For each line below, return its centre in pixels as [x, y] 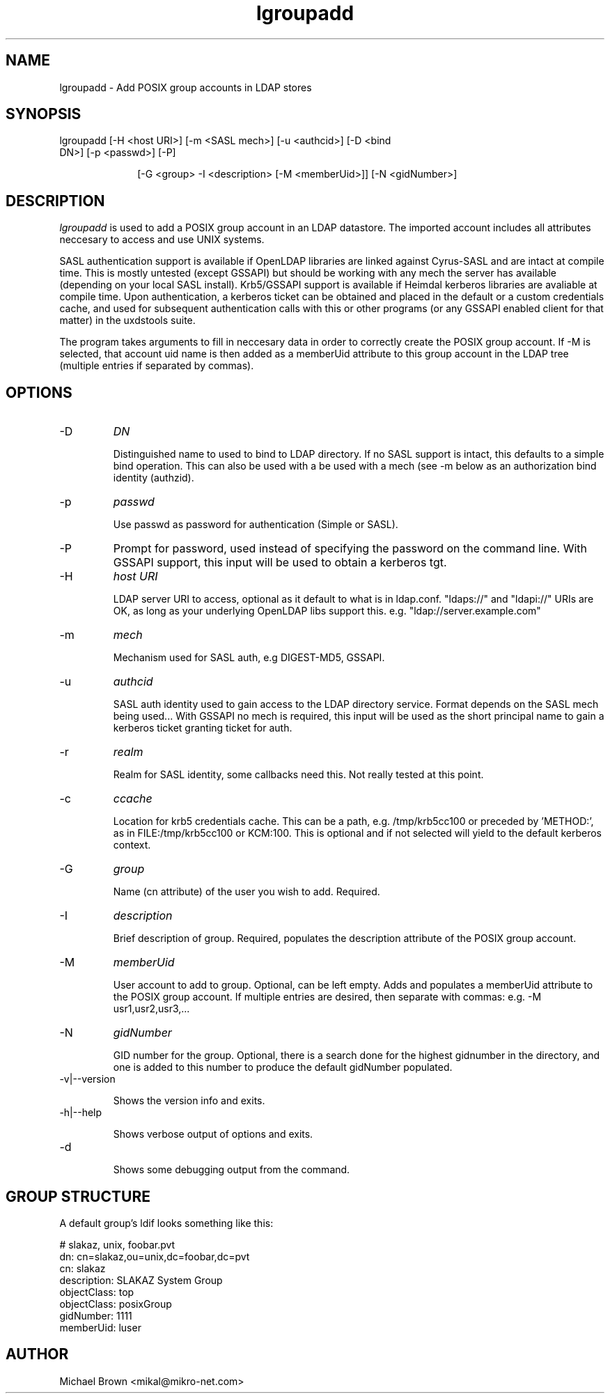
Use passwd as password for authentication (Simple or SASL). [256, 525]
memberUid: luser [100, 1327]
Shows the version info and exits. [189, 1101]
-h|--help [81, 1113]
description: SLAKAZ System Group [141, 1280]
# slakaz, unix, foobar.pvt [117, 1244]
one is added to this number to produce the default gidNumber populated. [283, 1067]
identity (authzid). [154, 478]
